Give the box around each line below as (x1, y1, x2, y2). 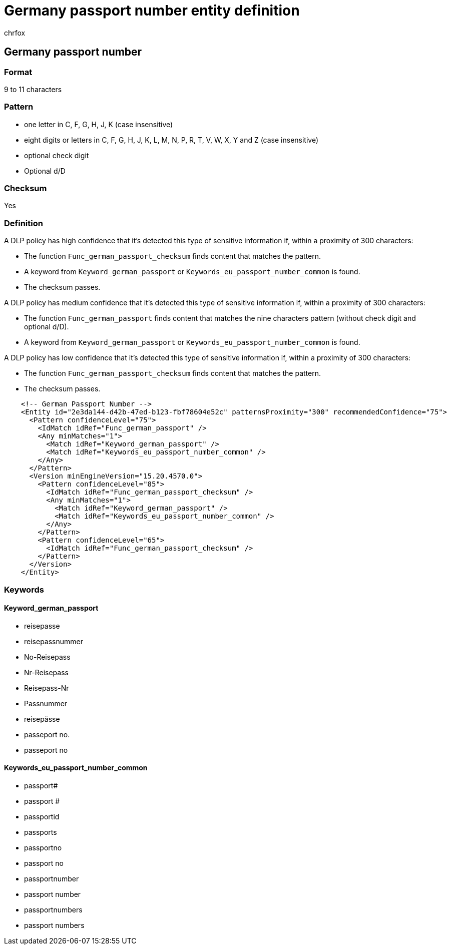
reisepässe (24, 714, 60, 723)
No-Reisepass (24, 652, 71, 661)
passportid (24, 812, 60, 821)
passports (24, 828, 57, 837)
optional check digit (24, 151, 89, 160)
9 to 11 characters (4, 85, 62, 94)
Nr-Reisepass (24, 668, 69, 677)
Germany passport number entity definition (4, 2, 300, 19)
